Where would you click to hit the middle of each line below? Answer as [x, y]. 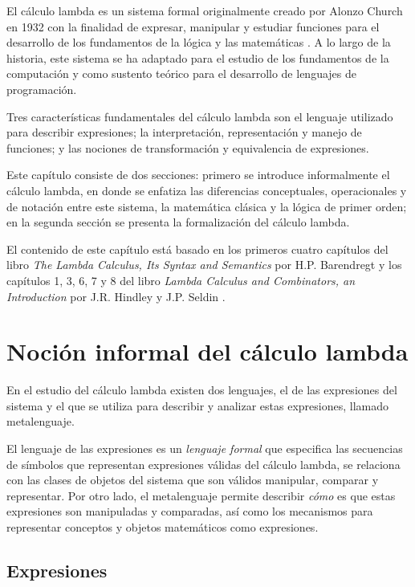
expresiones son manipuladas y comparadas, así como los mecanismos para [190, 511]
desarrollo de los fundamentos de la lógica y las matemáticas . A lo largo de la [199, 42]
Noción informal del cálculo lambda [207, 351]
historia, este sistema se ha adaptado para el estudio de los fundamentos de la [198, 57]
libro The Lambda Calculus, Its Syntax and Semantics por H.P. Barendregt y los [204, 265]
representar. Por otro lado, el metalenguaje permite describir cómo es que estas [201, 495]
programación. [42, 89]
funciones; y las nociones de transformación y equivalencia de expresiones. [188, 147]
